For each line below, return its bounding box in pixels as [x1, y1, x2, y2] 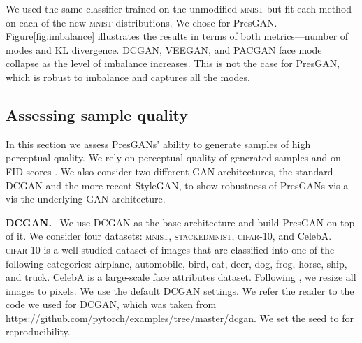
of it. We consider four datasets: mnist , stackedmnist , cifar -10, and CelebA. [6, 228, 332, 243]
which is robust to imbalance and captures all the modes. [6, 69, 250, 84]
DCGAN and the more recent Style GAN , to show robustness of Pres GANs [6, 177, 326, 192]
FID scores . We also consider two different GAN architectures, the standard [6, 163, 333, 178]
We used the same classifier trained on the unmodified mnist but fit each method [6, 1, 352, 15]
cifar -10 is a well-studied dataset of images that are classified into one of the [6, 242, 335, 256]
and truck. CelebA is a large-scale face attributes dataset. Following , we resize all [6, 270, 356, 284]
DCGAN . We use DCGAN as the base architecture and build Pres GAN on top [6, 214, 355, 229]
